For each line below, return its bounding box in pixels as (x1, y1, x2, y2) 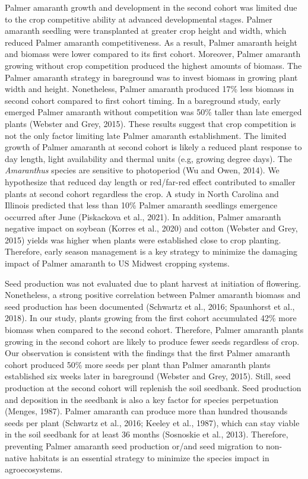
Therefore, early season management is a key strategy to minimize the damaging (5, 245, 298, 258)
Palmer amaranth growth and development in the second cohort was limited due (5, 1, 297, 13)
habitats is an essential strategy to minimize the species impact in (29, 451, 269, 464)
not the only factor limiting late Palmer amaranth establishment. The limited (5, 129, 287, 141)
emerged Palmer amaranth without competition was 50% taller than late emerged (5, 106, 302, 118)
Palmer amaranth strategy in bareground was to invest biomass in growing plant (5, 71, 298, 83)
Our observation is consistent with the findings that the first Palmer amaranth (5, 347, 290, 359)
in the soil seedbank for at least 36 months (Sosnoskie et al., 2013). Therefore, (5, 428, 288, 440)
